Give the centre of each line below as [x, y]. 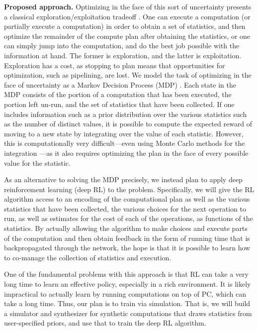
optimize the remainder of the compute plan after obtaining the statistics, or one [127, 36]
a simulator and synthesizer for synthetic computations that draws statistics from [128, 313]
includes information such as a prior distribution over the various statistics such [126, 114]
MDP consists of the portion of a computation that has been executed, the [118, 94]
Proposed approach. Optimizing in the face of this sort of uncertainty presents [128, 6]
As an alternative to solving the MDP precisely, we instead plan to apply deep [123, 179]
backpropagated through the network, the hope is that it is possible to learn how [127, 248]
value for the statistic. [37, 163]
